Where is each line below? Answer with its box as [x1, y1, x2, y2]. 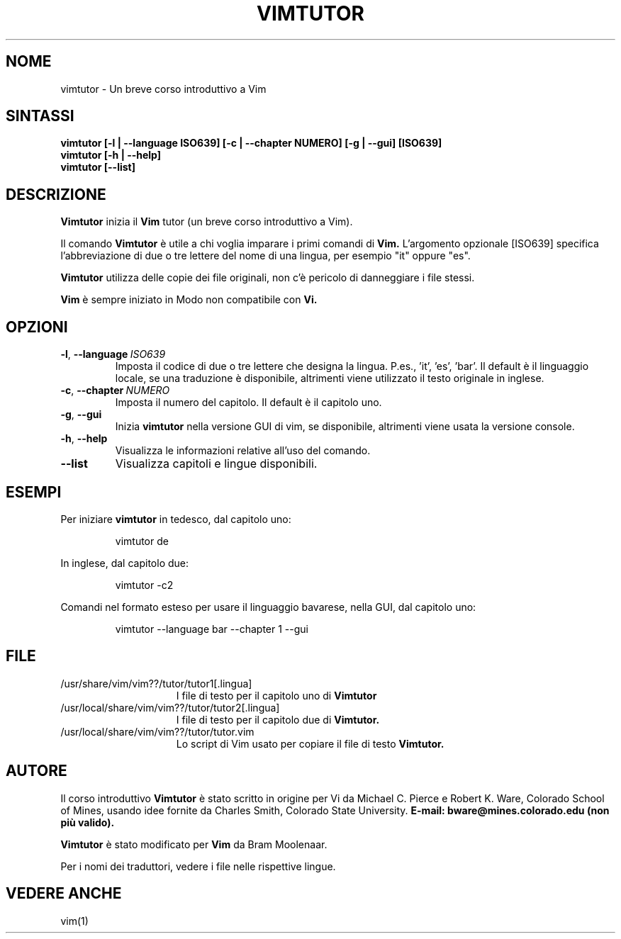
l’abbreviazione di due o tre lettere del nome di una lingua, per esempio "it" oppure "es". [60, 249, 471, 262]
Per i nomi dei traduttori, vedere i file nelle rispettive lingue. [60, 860, 336, 872]
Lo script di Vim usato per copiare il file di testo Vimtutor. [176, 737, 444, 750]
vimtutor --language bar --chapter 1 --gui [115, 622, 308, 635]
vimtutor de [115, 534, 169, 547]
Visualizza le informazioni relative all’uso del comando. [115, 444, 371, 457]
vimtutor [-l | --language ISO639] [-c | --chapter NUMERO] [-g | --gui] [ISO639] [60, 137, 442, 150]
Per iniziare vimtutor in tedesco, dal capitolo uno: [60, 512, 291, 525]
